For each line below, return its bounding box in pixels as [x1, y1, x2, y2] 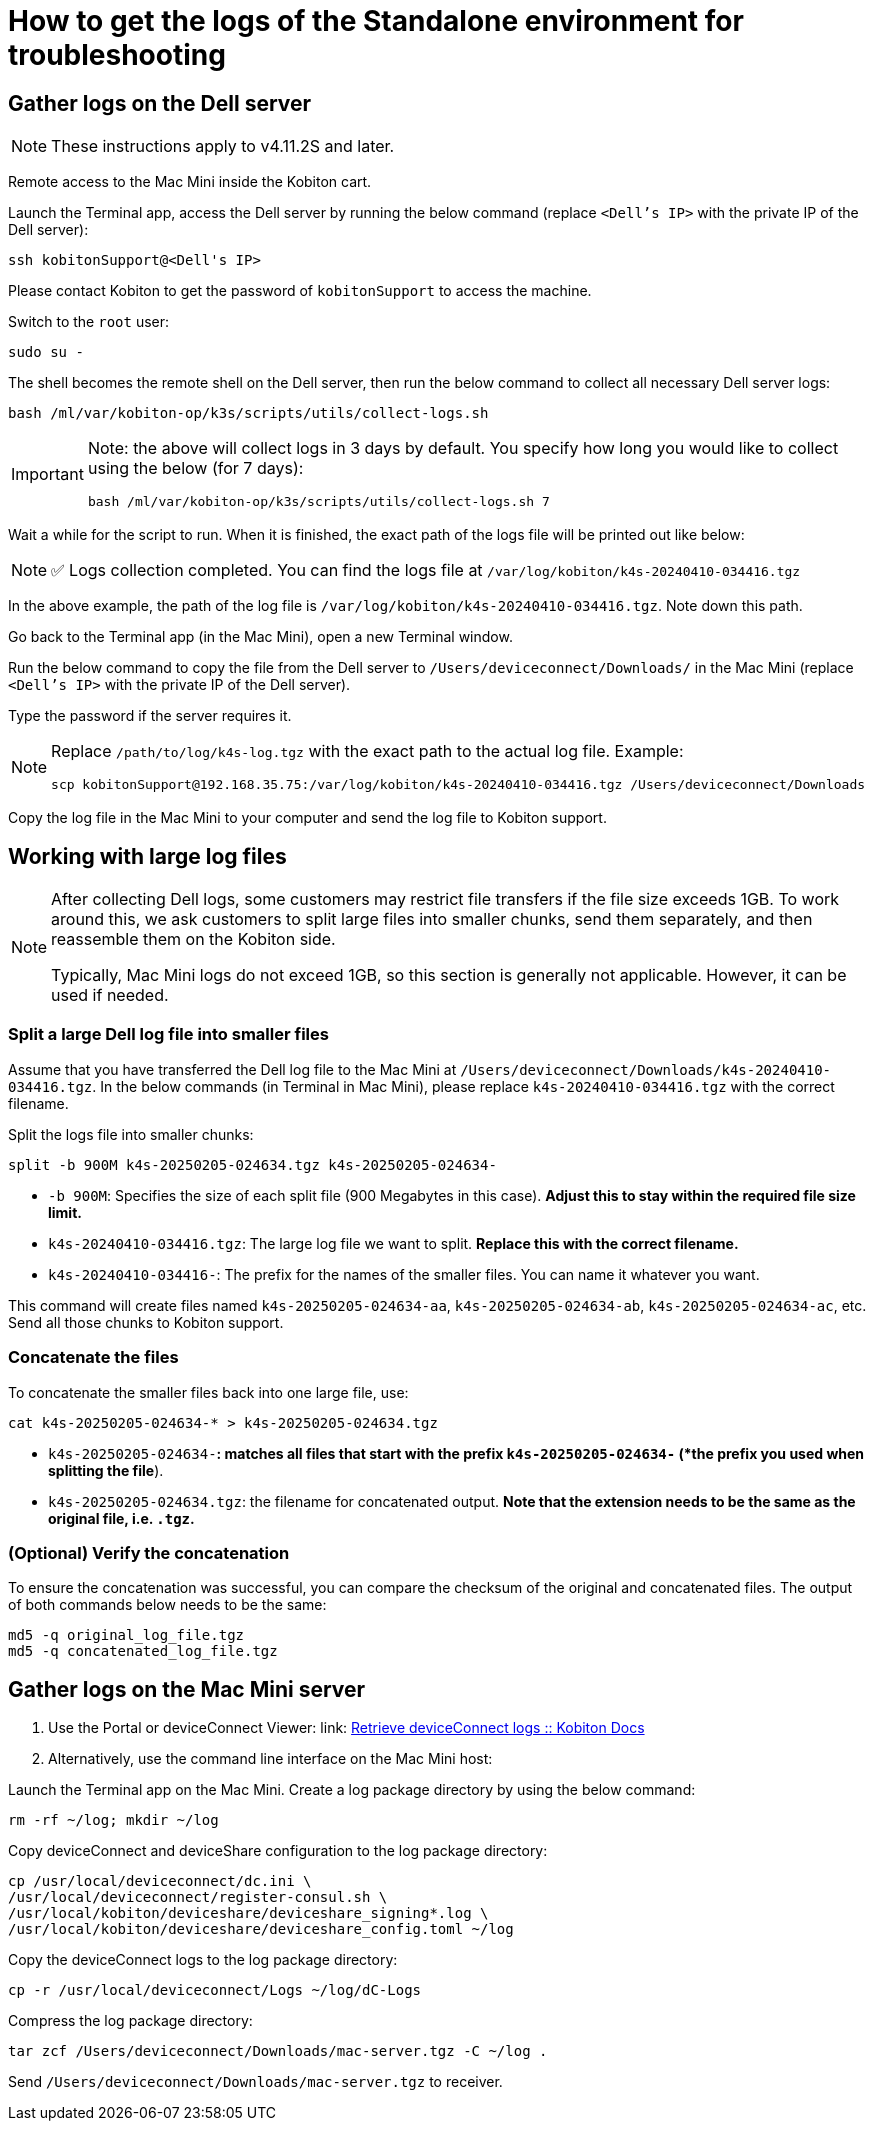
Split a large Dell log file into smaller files [8, 1024, 329, 1045]
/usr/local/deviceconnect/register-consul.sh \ [8, 1889, 388, 1906]
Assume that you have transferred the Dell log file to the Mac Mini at [8, 1060, 457, 1078]
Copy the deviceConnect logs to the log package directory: [8, 1951, 398, 1969]
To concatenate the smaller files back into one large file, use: [8, 1383, 409, 1401]
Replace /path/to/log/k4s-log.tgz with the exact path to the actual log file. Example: [51, 741, 684, 762]
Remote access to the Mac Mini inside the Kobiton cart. [8, 173, 372, 191]
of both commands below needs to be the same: [8, 1596, 327, 1614]
